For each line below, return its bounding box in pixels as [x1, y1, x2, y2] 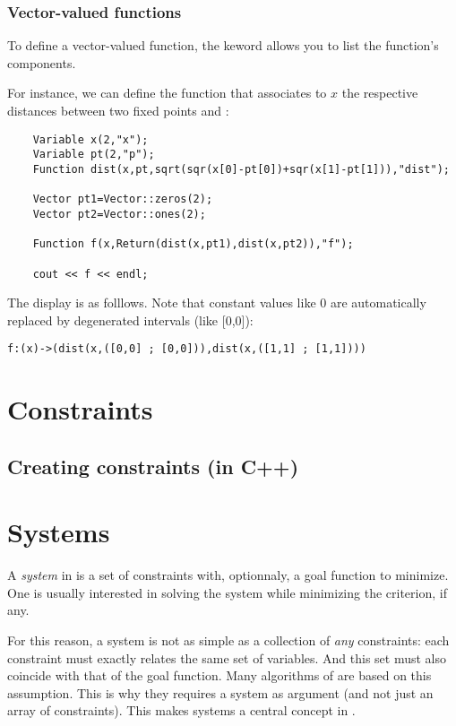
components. [7, 53, 76, 72]
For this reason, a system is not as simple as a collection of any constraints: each [7, 631, 450, 650]
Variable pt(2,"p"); [32, 148, 155, 161]
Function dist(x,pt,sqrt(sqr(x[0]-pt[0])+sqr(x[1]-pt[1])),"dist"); [32, 162, 450, 176]
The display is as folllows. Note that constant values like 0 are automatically [7, 293, 426, 312]
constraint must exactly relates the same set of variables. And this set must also [7, 648, 447, 667]
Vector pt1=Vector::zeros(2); [32, 193, 213, 206]
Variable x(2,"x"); [32, 133, 149, 146]
